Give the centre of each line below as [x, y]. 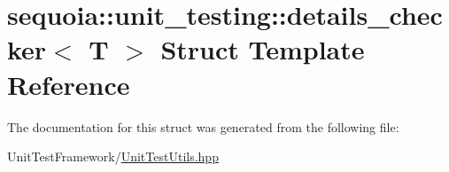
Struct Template [263, 49]
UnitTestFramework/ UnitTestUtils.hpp [113, 156]
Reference [69, 84]
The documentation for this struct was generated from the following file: [203, 126]
